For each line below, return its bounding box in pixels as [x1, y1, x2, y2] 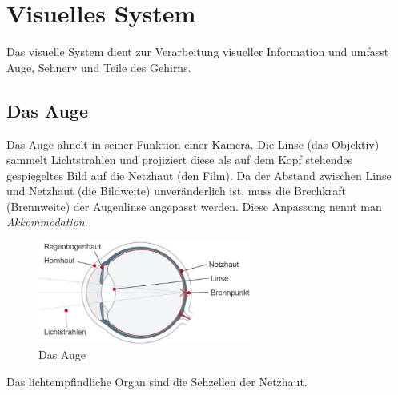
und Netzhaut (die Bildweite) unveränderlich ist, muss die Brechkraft [6, 182, 346, 199]
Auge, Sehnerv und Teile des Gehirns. [6, 58, 191, 75]
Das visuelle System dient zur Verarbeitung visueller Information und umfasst [6, 43, 389, 60]
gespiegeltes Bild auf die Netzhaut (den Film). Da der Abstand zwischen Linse [6, 166, 392, 183]
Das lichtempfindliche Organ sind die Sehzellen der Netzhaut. [6, 373, 308, 389]
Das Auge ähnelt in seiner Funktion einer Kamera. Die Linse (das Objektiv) [6, 135, 380, 152]
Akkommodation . [6, 213, 88, 230]
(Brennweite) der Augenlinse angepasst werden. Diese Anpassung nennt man [6, 197, 382, 214]
